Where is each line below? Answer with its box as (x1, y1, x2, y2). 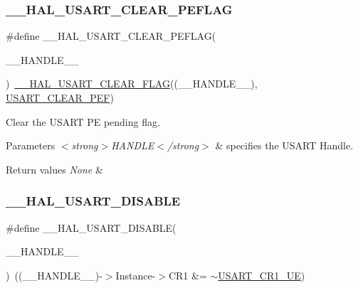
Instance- (115, 267, 156, 282)
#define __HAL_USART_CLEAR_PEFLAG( (6, 28, 216, 43)
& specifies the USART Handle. (215, 138, 354, 153)
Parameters (6, 138, 56, 153)
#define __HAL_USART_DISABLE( (6, 220, 177, 235)
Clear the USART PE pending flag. (6, 114, 160, 129)
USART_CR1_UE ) (218, 267, 305, 282)
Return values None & (6, 161, 103, 176)
